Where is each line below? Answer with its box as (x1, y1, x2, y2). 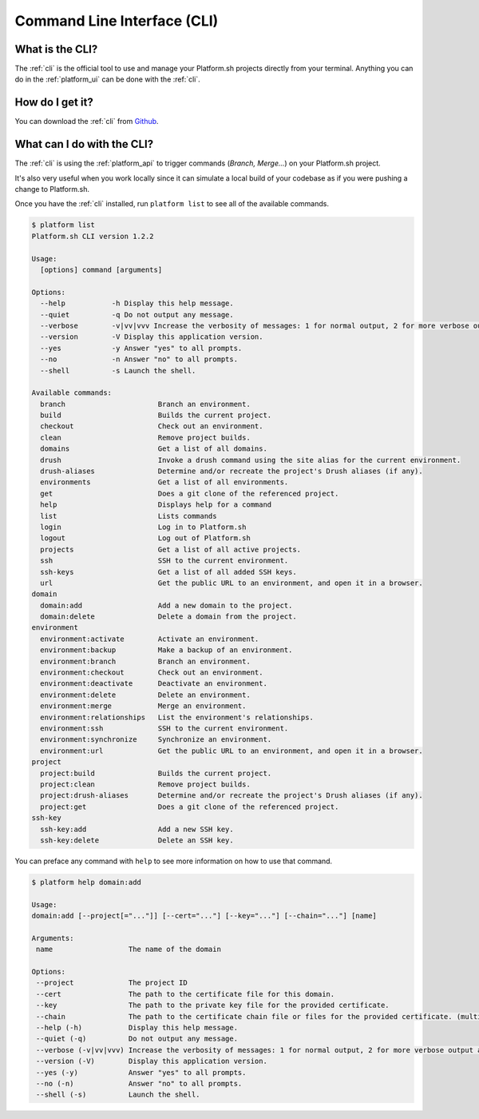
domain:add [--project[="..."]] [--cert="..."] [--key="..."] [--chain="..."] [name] (31, 911, 377, 921)
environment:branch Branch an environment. (40, 656, 251, 666)
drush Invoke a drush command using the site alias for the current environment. (40, 456, 461, 464)
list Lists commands (40, 512, 217, 520)
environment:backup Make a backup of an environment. (40, 646, 293, 655)
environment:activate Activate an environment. (40, 634, 259, 643)
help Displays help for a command (40, 500, 272, 509)
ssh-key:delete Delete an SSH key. (40, 835, 235, 845)
